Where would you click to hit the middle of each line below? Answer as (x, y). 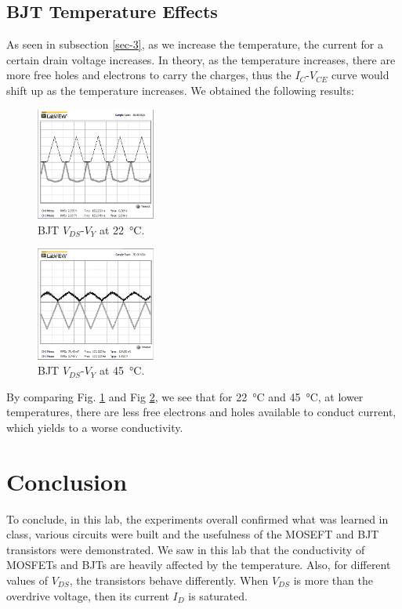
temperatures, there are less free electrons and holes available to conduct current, (201, 412)
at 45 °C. (122, 370)
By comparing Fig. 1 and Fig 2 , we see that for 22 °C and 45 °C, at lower (185, 396)
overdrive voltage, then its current (88, 595)
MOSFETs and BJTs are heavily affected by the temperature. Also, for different (199, 565)
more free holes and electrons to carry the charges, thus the (149, 75)
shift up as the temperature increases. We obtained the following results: (180, 90)
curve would (360, 75)
